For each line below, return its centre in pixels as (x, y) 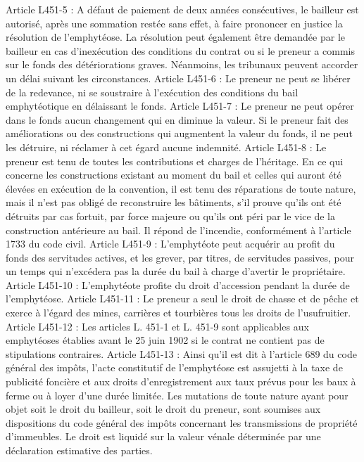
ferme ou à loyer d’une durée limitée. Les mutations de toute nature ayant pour (177, 395)
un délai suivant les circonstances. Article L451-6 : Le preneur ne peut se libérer (178, 78)
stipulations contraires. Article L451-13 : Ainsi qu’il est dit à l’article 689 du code (181, 353)
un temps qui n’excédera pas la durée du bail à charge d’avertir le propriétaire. (176, 271)
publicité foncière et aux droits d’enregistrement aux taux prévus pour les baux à (181, 381)
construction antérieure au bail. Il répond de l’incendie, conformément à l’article (178, 230)
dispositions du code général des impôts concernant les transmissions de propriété (182, 422)
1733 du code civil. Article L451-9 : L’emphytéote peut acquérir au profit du (170, 244)
